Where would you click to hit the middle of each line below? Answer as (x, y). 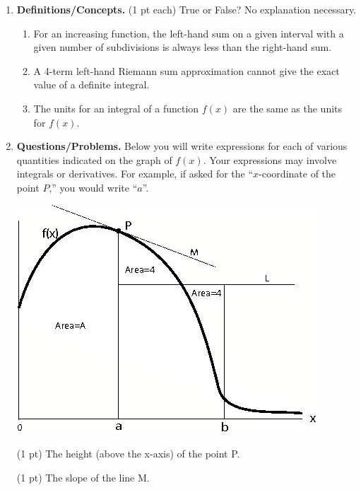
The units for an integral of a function (116, 108)
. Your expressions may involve (270, 159)
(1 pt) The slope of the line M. (83, 477)
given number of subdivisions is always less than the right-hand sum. (183, 47)
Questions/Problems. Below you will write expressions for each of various (182, 146)
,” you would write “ (93, 187)
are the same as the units (288, 108)
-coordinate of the (297, 174)
